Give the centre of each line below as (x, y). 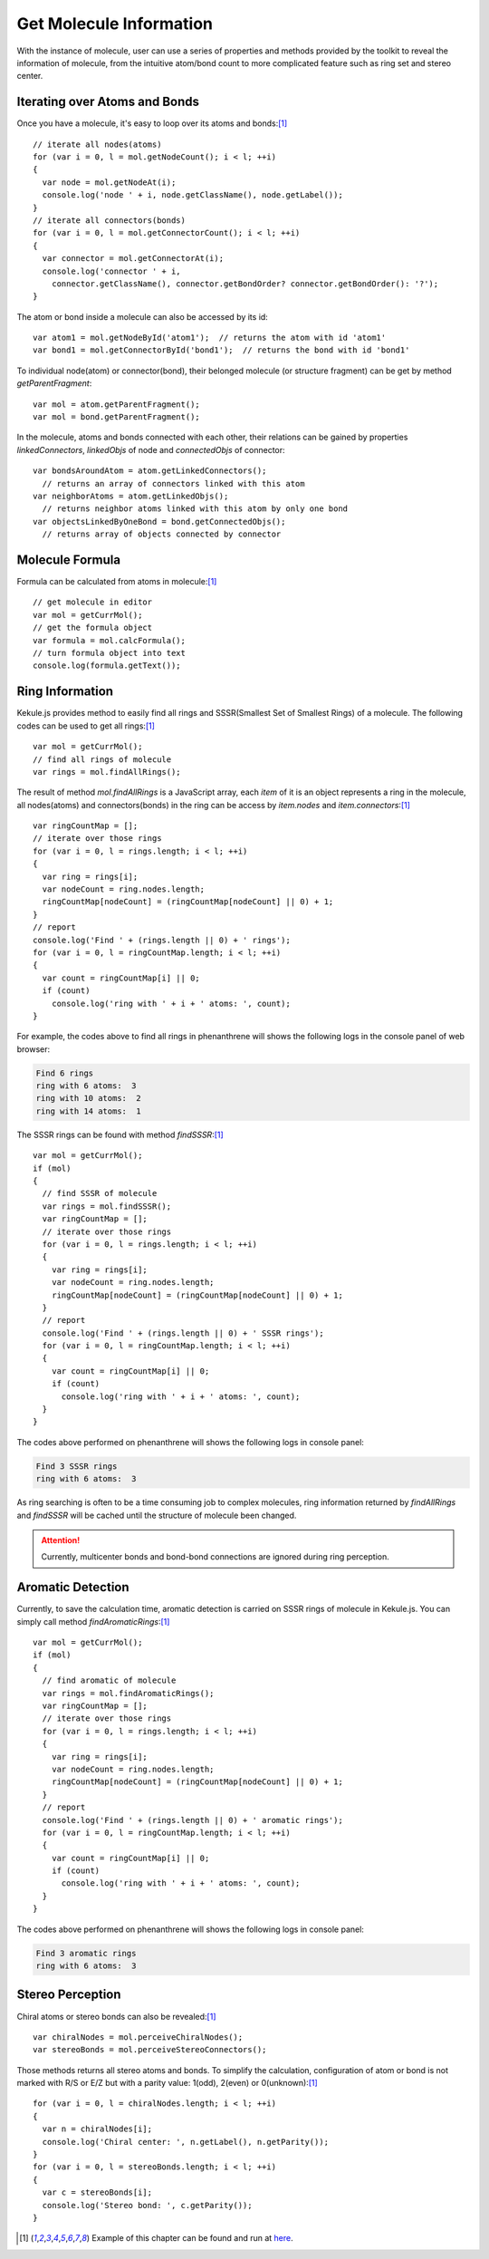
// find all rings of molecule (102, 759)
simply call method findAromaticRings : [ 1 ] (93, 1621)
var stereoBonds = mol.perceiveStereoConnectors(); (150, 2050)
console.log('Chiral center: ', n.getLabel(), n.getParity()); (186, 2142)
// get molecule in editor (93, 602)
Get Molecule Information (115, 24)
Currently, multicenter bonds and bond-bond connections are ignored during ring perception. (215, 1557)
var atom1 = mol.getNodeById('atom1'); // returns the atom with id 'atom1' (210, 338)
